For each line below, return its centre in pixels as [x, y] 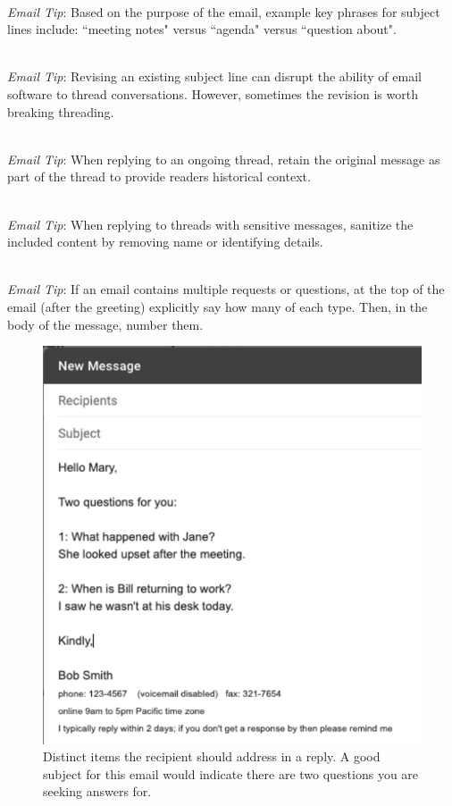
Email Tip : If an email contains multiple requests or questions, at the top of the [226, 289]
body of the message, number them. [105, 324]
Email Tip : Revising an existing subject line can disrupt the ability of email [214, 76]
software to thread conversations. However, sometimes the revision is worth [213, 93]
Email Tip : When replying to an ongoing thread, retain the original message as [224, 159]
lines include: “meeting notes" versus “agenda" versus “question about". [202, 29]
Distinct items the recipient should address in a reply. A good [212, 756]
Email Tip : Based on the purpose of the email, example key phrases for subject [224, 11]
